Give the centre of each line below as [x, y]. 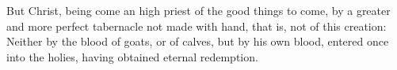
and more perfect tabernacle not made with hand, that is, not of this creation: [197, 26]
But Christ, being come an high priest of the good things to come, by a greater [198, 10]
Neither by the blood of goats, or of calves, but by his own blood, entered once [198, 41]
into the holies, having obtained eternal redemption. [132, 56]
